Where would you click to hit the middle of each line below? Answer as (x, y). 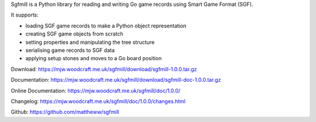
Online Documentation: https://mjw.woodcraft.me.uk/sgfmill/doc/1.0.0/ (96, 90)
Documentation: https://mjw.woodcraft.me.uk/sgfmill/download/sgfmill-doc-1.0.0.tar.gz (116, 80)
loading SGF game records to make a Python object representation (106, 26)
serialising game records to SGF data (70, 50)
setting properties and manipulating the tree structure (90, 42)
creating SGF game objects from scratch (74, 34)
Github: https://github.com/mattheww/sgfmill (65, 112)
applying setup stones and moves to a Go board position (94, 58)
